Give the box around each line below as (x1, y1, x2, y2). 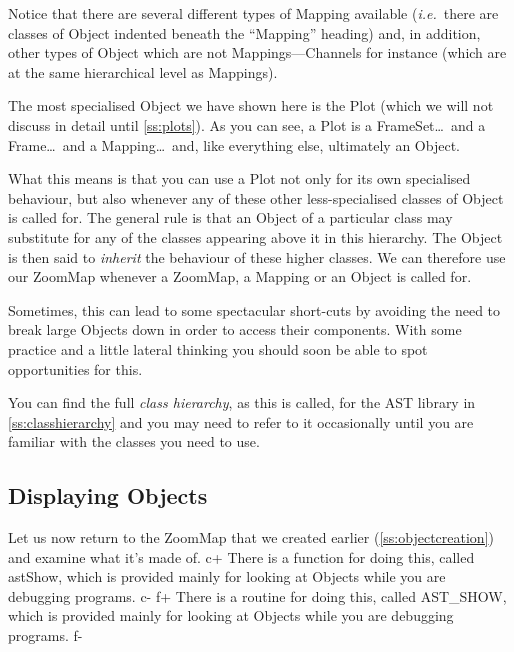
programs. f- (8, 625, 83, 646)
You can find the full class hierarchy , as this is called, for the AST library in (8, 392, 476, 413)
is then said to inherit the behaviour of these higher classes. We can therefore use (8, 246, 506, 267)
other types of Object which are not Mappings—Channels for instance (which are (8, 42, 507, 63)
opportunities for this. (8, 358, 143, 379)
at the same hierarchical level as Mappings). (8, 61, 278, 82)
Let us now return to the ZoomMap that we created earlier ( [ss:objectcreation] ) (8, 527, 494, 548)
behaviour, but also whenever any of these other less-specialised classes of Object (8, 187, 504, 208)
